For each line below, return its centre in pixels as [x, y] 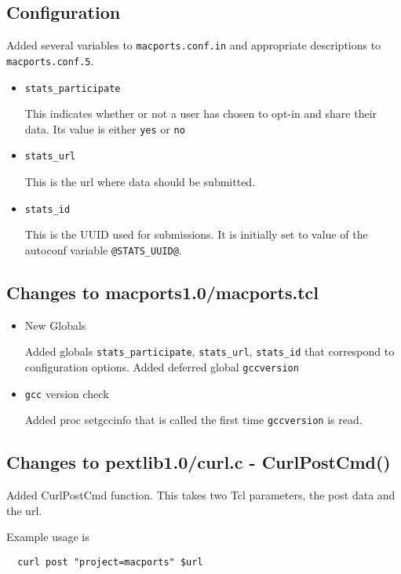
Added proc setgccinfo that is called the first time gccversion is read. [193, 420]
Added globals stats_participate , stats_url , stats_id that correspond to [210, 351]
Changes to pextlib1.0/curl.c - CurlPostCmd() [199, 462]
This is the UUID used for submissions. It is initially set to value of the [196, 234]
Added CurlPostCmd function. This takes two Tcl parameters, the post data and [201, 495]
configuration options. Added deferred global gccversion [162, 367]
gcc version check [67, 393]
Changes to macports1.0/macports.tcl [162, 292]
